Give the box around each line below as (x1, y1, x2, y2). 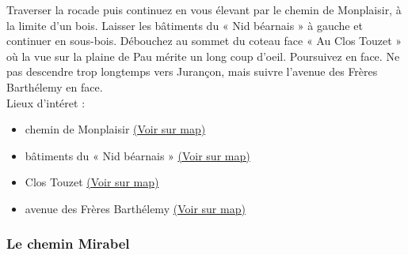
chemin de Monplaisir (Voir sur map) (25, 121, 206, 137)
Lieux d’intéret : (6, 94, 86, 111)
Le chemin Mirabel (6, 234, 130, 253)
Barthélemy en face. (6, 78, 103, 95)
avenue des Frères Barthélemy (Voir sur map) (25, 200, 246, 216)
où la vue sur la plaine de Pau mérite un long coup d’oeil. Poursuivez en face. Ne (6, 47, 400, 64)
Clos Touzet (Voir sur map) (25, 174, 159, 190)
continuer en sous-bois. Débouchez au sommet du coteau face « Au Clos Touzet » (6, 32, 402, 49)
